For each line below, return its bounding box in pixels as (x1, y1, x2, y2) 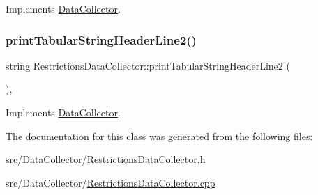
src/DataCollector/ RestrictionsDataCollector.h (6, 152, 206, 166)
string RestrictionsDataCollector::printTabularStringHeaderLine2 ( (6, 58, 290, 72)
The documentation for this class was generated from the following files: (6, 128, 313, 143)
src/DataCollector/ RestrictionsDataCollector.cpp (6, 175, 215, 189)
